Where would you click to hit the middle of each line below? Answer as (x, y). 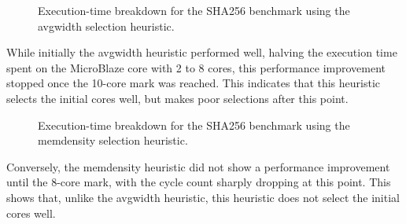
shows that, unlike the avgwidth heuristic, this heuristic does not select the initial (203, 197)
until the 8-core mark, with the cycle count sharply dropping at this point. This (199, 182)
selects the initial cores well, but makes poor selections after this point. (177, 98)
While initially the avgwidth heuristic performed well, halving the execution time (202, 52)
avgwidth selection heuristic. (106, 26)
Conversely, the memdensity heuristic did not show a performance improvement (198, 166)
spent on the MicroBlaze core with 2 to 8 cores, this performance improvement (196, 67)
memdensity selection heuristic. (113, 140)
